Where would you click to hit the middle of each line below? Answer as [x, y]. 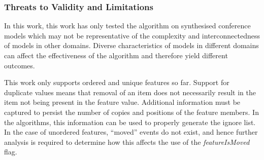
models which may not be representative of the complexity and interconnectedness [132, 35]
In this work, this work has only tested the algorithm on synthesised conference [127, 26]
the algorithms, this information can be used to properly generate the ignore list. [130, 122]
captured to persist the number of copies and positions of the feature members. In [131, 112]
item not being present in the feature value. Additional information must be [122, 102]
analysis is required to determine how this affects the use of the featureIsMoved [127, 142]
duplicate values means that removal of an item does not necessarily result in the [130, 92]
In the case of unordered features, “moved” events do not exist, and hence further [131, 132]
